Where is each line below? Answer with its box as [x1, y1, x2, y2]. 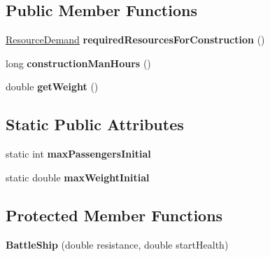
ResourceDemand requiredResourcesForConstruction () [6, 32, 265, 47]
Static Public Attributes [6, 113, 184, 135]
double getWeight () [6, 79, 99, 94]
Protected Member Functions [6, 204, 223, 225]
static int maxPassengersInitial [6, 146, 151, 161]
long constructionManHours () [6, 55, 151, 70]
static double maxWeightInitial [6, 169, 150, 184]
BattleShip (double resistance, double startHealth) [6, 237, 229, 251]
